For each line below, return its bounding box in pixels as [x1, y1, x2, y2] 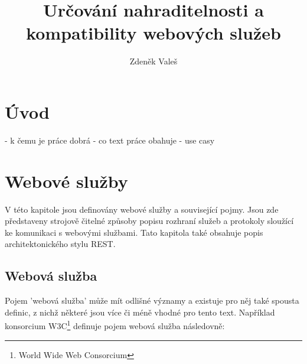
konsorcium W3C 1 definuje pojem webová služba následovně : [5, 318, 225, 331]
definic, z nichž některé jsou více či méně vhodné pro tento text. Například [5, 305, 275, 318]
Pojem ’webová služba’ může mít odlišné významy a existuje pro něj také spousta [5, 294, 299, 307]
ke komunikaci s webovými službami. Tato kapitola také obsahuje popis [5, 226, 263, 238]
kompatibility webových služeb [26, 21, 281, 45]
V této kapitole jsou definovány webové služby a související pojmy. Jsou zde [5, 203, 279, 215]
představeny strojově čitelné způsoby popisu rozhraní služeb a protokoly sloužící [5, 214, 294, 227]
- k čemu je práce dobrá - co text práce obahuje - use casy [5, 134, 215, 146]
